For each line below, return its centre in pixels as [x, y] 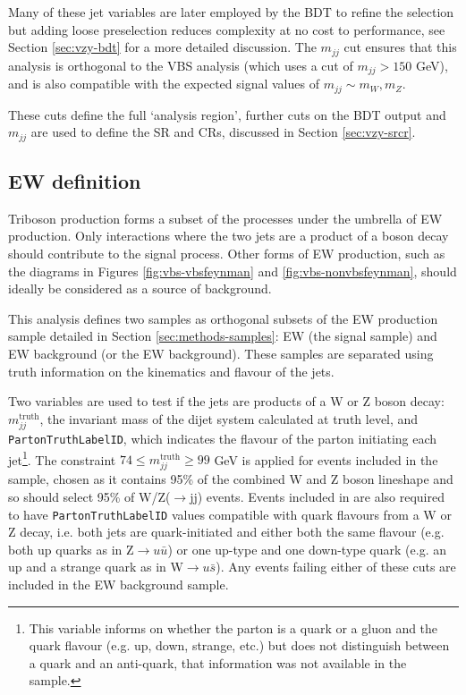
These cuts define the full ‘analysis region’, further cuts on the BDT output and [227, 114]
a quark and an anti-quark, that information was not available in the [218, 662]
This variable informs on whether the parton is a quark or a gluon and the [233, 627]
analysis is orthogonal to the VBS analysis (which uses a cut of [181, 65]
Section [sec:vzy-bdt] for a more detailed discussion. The [162, 47]
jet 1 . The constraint [62, 458]
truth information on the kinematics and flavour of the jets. [171, 371]
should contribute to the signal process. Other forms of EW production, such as [227, 253]
